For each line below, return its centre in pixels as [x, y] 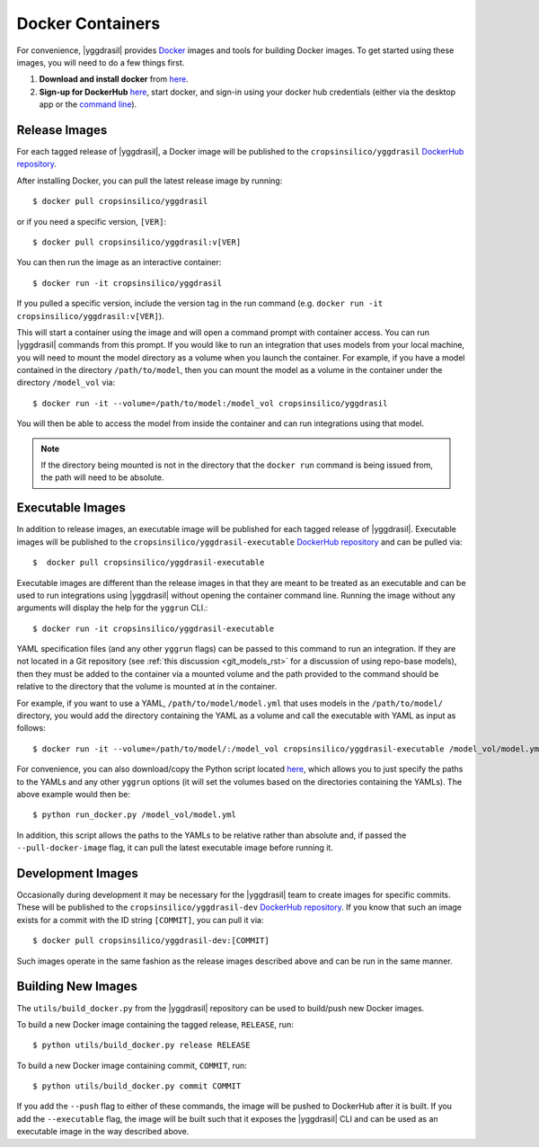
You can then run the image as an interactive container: [119, 262]
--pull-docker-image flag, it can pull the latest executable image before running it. [175, 848]
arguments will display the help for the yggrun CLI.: [112, 608]
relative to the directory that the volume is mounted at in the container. [147, 687]
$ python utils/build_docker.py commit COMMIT [137, 1086]
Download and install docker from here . [114, 79]
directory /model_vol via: [66, 383]
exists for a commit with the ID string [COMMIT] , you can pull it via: [140, 920]
